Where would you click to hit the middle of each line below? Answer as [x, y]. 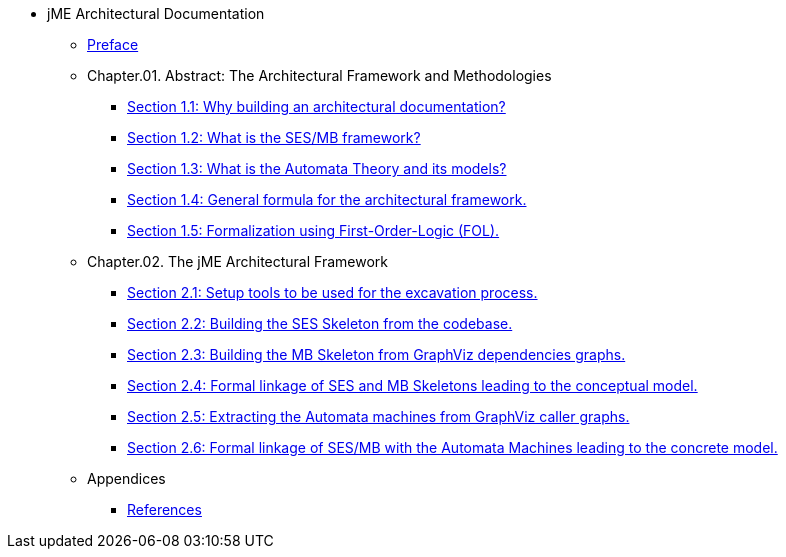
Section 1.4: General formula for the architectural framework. [327, 199]
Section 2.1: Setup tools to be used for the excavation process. [332, 292]
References [164, 509]
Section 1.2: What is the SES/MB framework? [274, 137]
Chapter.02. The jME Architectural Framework [237, 261]
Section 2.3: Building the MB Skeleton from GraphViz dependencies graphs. [376, 354]
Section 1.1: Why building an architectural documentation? [316, 106]
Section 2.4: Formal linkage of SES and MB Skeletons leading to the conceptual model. [412, 385]
